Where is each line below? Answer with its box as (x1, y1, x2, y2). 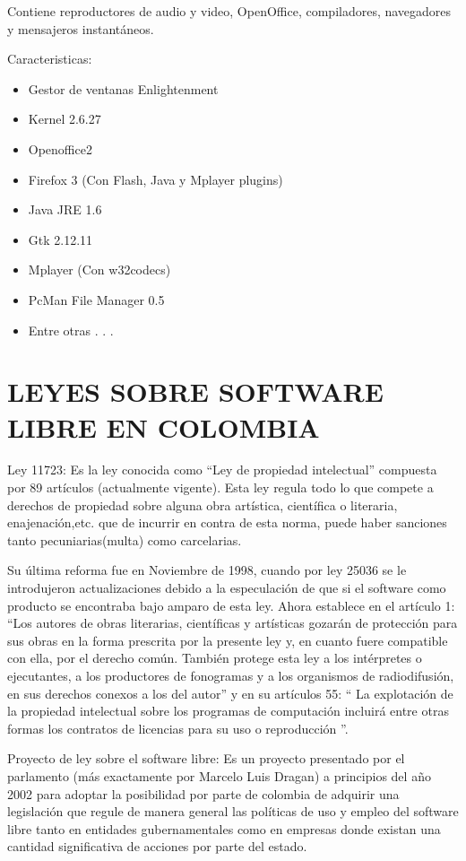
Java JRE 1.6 (28, 200, 102, 219)
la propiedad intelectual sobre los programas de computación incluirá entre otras (7, 701, 449, 720)
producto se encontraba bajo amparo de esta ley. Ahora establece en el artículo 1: (7, 596, 455, 614)
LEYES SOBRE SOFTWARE (7, 373, 384, 410)
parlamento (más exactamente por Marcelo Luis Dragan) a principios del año (7, 766, 431, 785)
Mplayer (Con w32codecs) (28, 260, 171, 279)
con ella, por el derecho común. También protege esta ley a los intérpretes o (7, 648, 422, 667)
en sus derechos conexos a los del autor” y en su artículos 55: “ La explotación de (7, 683, 453, 702)
